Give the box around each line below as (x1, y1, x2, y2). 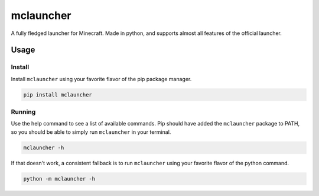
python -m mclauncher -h (23, 175, 96, 182)
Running (11, 108, 36, 116)
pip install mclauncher (23, 91, 93, 98)
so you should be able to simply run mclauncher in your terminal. (11, 128, 171, 136)
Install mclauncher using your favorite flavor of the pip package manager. (11, 75, 192, 82)
